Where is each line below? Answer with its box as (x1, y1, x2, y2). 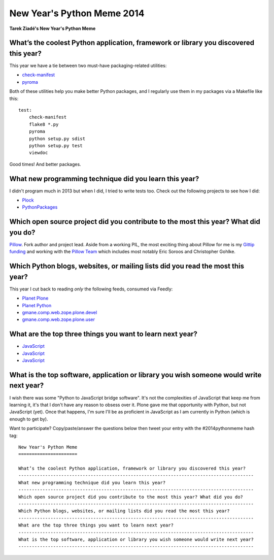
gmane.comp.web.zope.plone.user (22, 316, 95, 322)
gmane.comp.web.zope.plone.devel (22, 309, 97, 315)
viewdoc (28, 150, 48, 156)
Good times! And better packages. (9, 161, 81, 167)
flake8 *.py (28, 121, 59, 127)
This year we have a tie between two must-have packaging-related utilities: (9, 62, 167, 69)
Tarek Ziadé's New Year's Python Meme (9, 25, 96, 31)
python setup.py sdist (28, 136, 86, 142)
